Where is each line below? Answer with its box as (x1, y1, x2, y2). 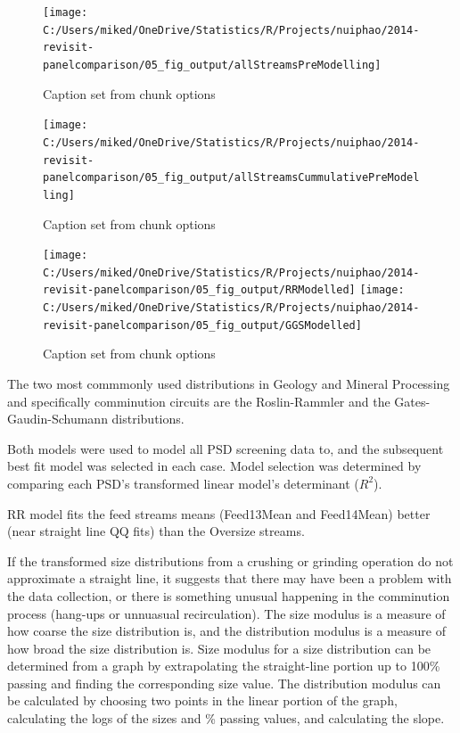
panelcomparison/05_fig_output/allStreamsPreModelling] (43, 58, 382, 71)
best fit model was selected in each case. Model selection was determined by (7, 457, 422, 475)
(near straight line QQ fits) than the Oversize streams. (7, 522, 305, 540)
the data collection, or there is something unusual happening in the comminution (7, 586, 450, 605)
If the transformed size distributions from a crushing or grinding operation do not (7, 551, 454, 570)
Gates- (394, 391, 431, 410)
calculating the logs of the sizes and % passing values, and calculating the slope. (7, 709, 445, 728)
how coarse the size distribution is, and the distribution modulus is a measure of (7, 622, 446, 640)
